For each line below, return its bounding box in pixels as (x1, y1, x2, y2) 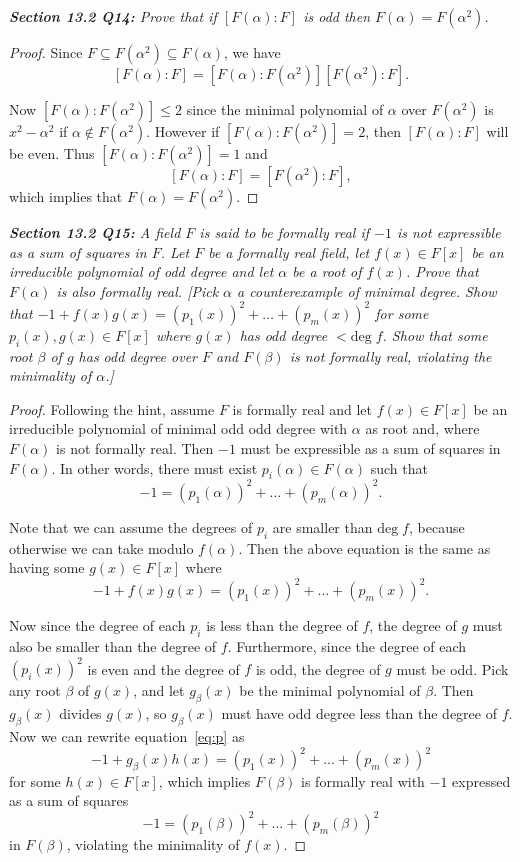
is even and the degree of (87, 658, 240, 679)
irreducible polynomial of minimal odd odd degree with (9, 418, 348, 439)
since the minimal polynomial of (186, 99, 384, 119)
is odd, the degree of (255, 658, 381, 679)
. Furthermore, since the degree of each (227, 636, 467, 657)
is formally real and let (232, 398, 372, 419)
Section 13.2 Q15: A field (9, 222, 181, 242)
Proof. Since (9, 42, 83, 62)
